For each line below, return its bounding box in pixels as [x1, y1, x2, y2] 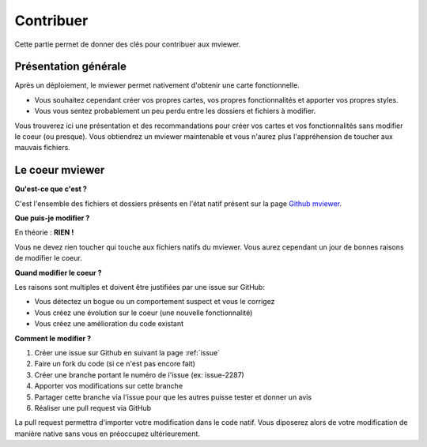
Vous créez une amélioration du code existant [34, 319, 184, 329]
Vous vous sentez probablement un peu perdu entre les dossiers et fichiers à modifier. [34, 107, 316, 116]
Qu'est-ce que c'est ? [14, 184, 87, 193]
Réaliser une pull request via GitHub [34, 403, 152, 412]
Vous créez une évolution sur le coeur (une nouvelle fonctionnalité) [34, 308, 253, 317]
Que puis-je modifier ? [14, 213, 90, 223]
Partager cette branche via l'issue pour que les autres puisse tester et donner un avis [34, 392, 312, 402]
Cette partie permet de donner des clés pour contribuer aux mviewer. [14, 39, 241, 49]
